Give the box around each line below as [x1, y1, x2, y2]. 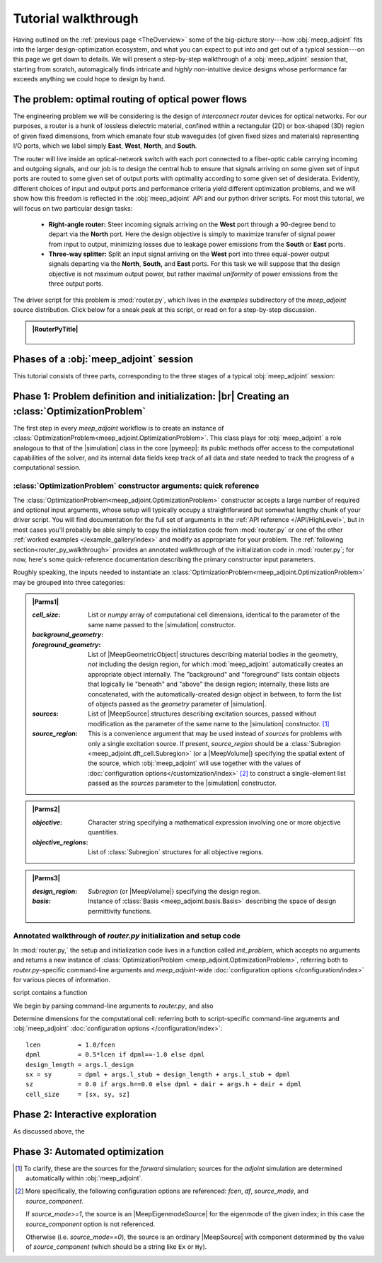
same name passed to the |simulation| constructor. [88, 620, 236, 629]
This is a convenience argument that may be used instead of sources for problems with [88, 729, 342, 738]
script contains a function [13, 989, 88, 997]
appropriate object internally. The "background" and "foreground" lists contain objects [88, 670, 340, 678]
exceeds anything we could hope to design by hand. [13, 75, 166, 83]
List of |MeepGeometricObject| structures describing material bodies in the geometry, [88, 651, 338, 659]
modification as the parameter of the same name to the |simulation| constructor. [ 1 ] [88, 719, 330, 728]
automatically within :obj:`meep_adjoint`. [25, 1174, 143, 1182]
